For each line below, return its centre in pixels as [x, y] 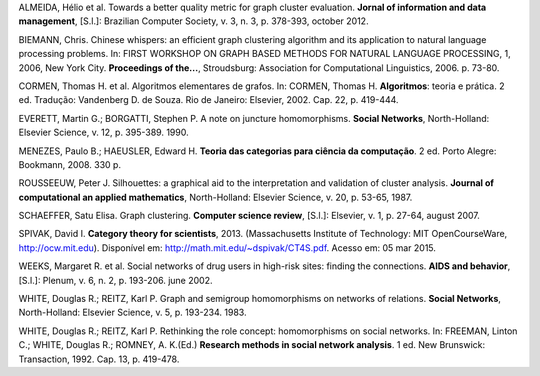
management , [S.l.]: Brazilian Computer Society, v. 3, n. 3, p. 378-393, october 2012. [193, 21]
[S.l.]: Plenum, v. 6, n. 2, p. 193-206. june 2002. [115, 280]
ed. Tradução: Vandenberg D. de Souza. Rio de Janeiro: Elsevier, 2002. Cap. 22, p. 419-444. [208, 100]
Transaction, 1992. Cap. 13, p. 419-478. [99, 359]
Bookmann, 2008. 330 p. [70, 164]
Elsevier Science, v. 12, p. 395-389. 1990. [103, 132]
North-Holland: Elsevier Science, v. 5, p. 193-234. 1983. [132, 312]
